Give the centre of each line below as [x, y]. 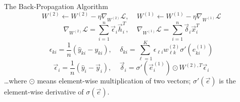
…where [16, 81]
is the [227, 81]
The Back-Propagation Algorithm [56, 6]
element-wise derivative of [44, 92]
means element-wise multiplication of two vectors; [114, 81]
